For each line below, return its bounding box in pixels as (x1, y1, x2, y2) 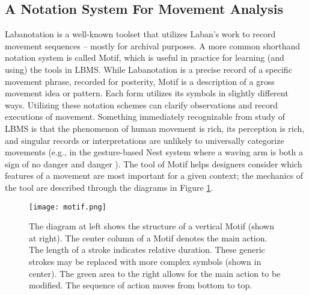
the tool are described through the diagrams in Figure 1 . (5, 181, 213, 193)
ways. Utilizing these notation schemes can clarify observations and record (5, 98, 278, 111)
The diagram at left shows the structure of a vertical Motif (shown (29, 220, 275, 232)
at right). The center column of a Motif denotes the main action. (29, 231, 268, 244)
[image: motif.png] (29, 202, 106, 211)
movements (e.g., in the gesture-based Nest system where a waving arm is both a (5, 146, 304, 158)
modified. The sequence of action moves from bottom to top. (29, 279, 252, 291)
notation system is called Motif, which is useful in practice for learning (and (5, 51, 284, 64)
